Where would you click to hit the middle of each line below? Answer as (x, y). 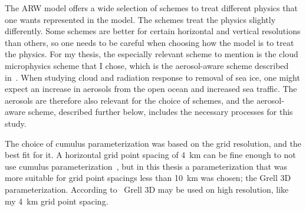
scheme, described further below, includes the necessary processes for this (160, 112)
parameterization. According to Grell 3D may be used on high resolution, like (147, 189)
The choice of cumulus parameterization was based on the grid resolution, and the (153, 143)
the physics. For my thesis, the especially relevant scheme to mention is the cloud (152, 54)
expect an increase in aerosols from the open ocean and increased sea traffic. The (151, 89)
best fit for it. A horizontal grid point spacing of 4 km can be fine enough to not (150, 155)
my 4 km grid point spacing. (57, 201)
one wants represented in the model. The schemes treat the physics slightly (140, 19)
